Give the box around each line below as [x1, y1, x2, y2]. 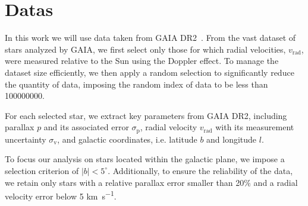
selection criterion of [5, 164, 79, 176]
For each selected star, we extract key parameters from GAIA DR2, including [5, 109, 287, 121]
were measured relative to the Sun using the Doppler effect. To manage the [5, 54, 279, 67]
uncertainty [5, 133, 46, 145]
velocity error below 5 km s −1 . [5, 188, 117, 202]
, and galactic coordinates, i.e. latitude [57, 133, 197, 145]
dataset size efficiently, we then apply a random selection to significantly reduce [5, 66, 294, 78]
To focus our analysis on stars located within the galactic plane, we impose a [5, 153, 285, 165]
